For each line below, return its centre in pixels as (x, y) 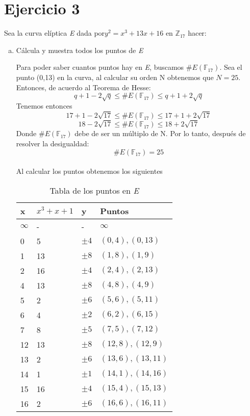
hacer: (197, 33)
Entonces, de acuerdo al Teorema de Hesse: (83, 87)
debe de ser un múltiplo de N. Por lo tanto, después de (160, 133)
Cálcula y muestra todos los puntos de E (80, 50)
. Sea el (231, 67)
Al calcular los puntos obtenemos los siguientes (89, 171)
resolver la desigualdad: (53, 143)
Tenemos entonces (44, 106)
